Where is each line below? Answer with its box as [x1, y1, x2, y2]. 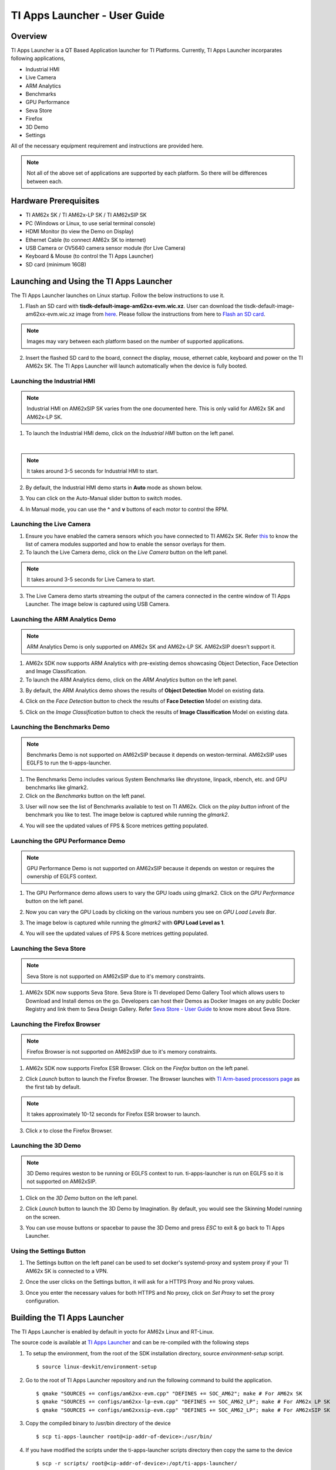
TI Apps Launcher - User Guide [11, 9, 165, 22]
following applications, [11, 55, 66, 62]
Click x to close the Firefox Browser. [25, 1127, 113, 1134]
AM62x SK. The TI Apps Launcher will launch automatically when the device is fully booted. [25, 362, 248, 370]
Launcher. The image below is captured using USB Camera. [25, 600, 170, 607]
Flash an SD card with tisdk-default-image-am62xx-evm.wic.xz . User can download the [25, 303, 243, 310]
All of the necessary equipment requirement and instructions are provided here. [11, 142, 204, 149]
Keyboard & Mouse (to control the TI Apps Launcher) [25, 253, 154, 260]
